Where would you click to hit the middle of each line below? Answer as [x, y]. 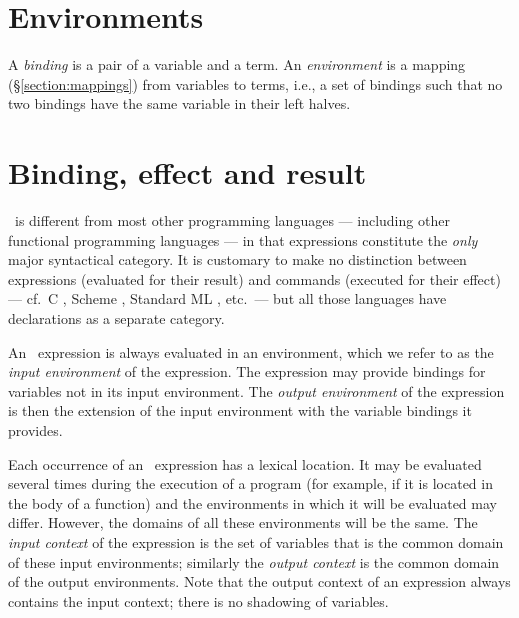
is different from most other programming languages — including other [232, 220]
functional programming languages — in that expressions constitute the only [243, 239]
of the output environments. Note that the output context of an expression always [259, 581]
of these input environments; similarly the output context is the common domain [254, 561]
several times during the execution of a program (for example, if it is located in [250, 483]
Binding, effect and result [187, 172]
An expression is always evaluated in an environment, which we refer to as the [251, 351]
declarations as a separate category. [116, 318]
